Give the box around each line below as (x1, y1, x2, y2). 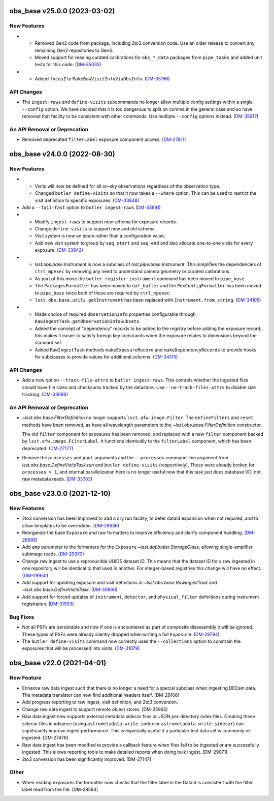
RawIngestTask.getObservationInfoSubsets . (35, 318, 141, 324)
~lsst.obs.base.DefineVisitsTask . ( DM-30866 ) (22, 586, 118, 592)
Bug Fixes (9, 613, 35, 620)
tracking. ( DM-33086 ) (22, 392, 68, 398)
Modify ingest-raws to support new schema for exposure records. (35, 219, 178, 225)
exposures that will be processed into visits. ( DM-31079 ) (22, 645, 140, 651)
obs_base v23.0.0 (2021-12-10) (9, 489, 111, 498)
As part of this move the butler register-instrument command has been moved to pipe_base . (35, 275, 246, 282)
